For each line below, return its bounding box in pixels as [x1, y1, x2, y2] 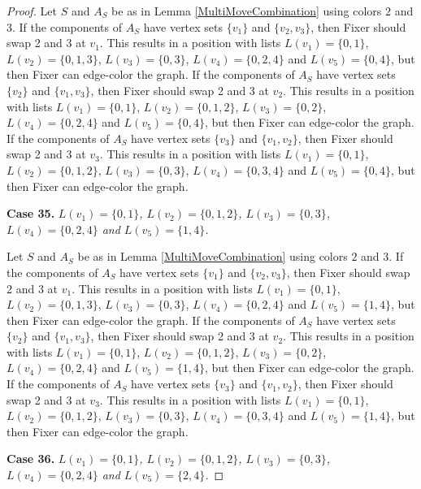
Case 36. [7, 450, 55, 467]
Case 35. [7, 205, 55, 222]
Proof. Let [7, 2, 57, 19]
